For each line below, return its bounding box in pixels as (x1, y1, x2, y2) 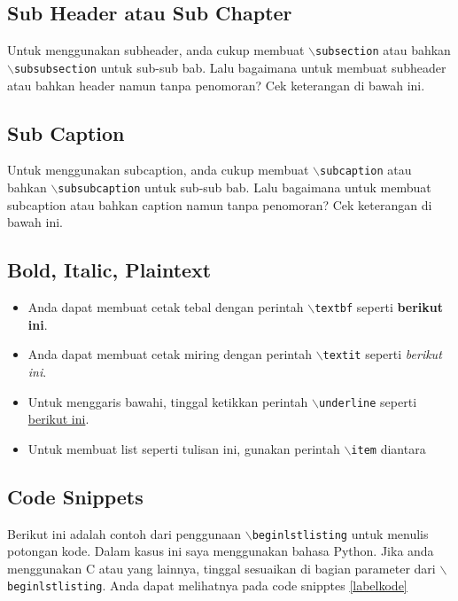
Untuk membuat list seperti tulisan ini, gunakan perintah (27, 439, 340, 457)
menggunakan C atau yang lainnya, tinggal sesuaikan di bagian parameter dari (7, 558, 436, 577)
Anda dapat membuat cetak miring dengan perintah (27, 345, 312, 363)
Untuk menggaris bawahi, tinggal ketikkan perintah (27, 392, 308, 410)
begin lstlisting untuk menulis (252, 524, 429, 542)
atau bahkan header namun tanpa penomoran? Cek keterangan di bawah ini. (7, 75, 425, 94)
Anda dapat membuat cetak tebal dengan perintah (27, 298, 304, 316)
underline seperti (319, 392, 417, 410)
